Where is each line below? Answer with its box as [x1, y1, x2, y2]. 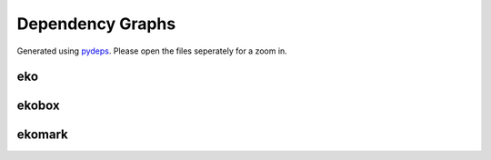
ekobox [16, 98, 60, 114]
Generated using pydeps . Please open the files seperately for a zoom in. [16, 45, 288, 56]
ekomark [16, 127, 68, 143]
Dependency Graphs [16, 14, 176, 34]
